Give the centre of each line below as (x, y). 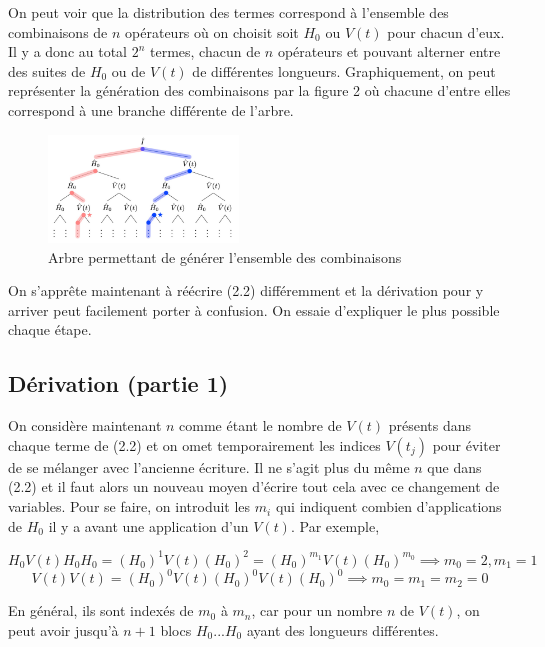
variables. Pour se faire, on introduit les (129, 506)
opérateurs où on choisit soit (212, 31)
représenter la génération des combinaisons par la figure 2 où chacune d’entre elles (259, 90)
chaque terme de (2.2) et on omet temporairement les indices (194, 444)
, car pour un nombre (317, 610)
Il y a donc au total (67, 51)
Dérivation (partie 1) (118, 383)
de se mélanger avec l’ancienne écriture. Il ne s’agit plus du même (209, 466)
